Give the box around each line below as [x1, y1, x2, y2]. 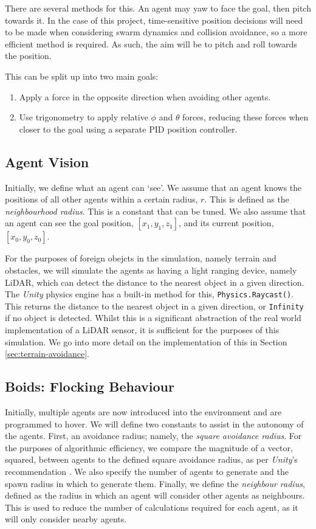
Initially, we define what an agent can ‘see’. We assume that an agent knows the [5, 181, 302, 193]
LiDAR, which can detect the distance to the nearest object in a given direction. [5, 275, 304, 288]
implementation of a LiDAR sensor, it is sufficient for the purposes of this [5, 323, 280, 336]
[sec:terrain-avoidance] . [5, 347, 90, 360]
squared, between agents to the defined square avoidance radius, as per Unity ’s [5, 453, 298, 466]
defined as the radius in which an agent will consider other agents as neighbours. [5, 489, 305, 502]
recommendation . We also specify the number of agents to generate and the [5, 465, 289, 477]
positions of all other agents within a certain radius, [5, 193, 198, 206]
